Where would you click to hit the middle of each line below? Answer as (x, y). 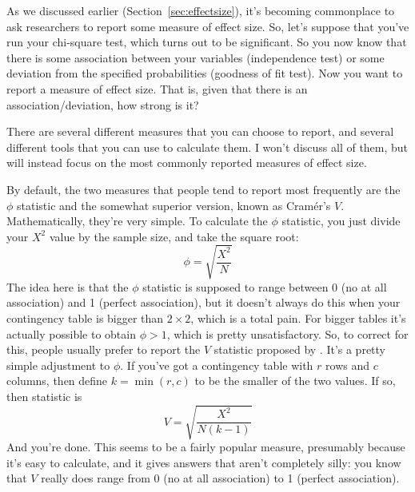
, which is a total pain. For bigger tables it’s (298, 318)
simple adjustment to (58, 365)
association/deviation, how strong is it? (103, 104)
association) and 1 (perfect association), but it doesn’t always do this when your (204, 302)
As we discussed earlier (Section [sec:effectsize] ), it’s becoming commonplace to (201, 10)
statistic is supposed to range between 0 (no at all (265, 286)
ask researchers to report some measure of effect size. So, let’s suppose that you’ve (208, 26)
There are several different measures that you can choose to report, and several (200, 131)
